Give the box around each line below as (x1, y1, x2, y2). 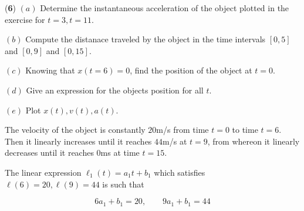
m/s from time (156, 123, 209, 136)
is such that (102, 177, 144, 190)
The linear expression (5, 166, 82, 178)
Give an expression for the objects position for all (26, 83, 204, 96)
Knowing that (25, 64, 75, 76)
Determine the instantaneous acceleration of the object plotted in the (40, 2, 289, 14)
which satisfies (154, 166, 205, 178)
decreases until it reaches (5, 146, 94, 159)
